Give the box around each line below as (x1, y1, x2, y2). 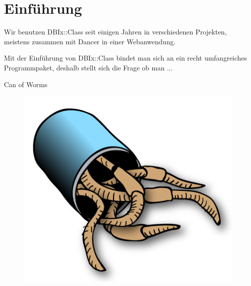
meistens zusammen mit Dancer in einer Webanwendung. (4, 36, 176, 46)
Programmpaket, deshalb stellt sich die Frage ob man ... (4, 62, 173, 72)
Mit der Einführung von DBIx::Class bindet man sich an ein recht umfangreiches (4, 53, 247, 63)
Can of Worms (4, 79, 48, 89)
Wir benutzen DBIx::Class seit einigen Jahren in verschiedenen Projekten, (4, 27, 227, 37)
